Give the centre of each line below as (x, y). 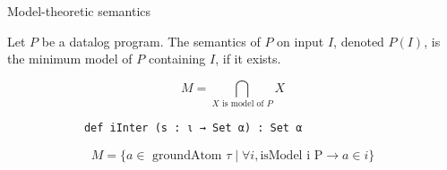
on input (301, 41)
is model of (243, 104)
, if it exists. (248, 59)
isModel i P (292, 155)
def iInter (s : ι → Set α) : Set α (193, 128)
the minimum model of (70, 59)
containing (177, 59)
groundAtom (187, 155)
